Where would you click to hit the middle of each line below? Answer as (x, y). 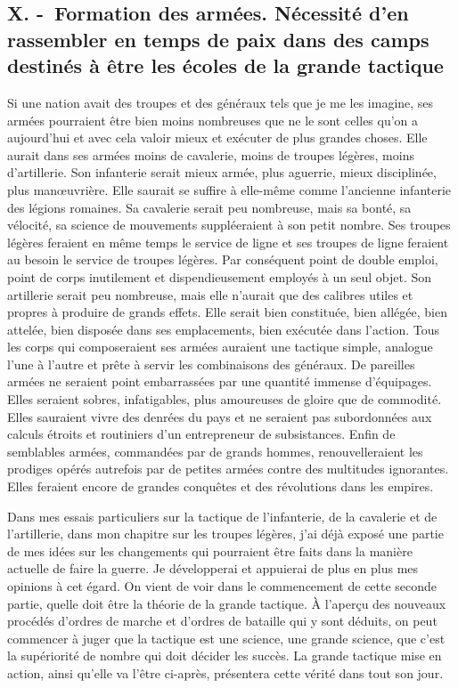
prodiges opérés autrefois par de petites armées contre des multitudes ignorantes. (228, 469)
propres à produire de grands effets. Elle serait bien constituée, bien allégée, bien (227, 312)
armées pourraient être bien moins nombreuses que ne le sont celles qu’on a (213, 120)
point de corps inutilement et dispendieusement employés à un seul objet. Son (220, 276)
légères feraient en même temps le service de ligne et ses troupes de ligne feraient (228, 242)
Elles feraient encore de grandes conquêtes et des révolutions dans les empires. (221, 486)
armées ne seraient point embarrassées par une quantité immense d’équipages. (220, 381)
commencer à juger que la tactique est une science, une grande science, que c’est (226, 638)
